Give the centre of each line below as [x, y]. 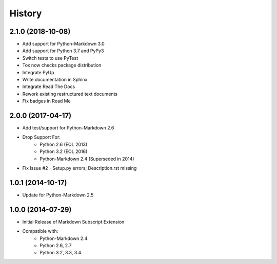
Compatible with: [40, 231]
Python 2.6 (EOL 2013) [64, 144]
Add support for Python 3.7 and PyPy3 [63, 51]
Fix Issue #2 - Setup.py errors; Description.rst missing [80, 168]
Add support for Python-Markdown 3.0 [63, 44]
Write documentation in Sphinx [55, 80]
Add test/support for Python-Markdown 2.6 [68, 128]
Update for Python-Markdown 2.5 [58, 195]
